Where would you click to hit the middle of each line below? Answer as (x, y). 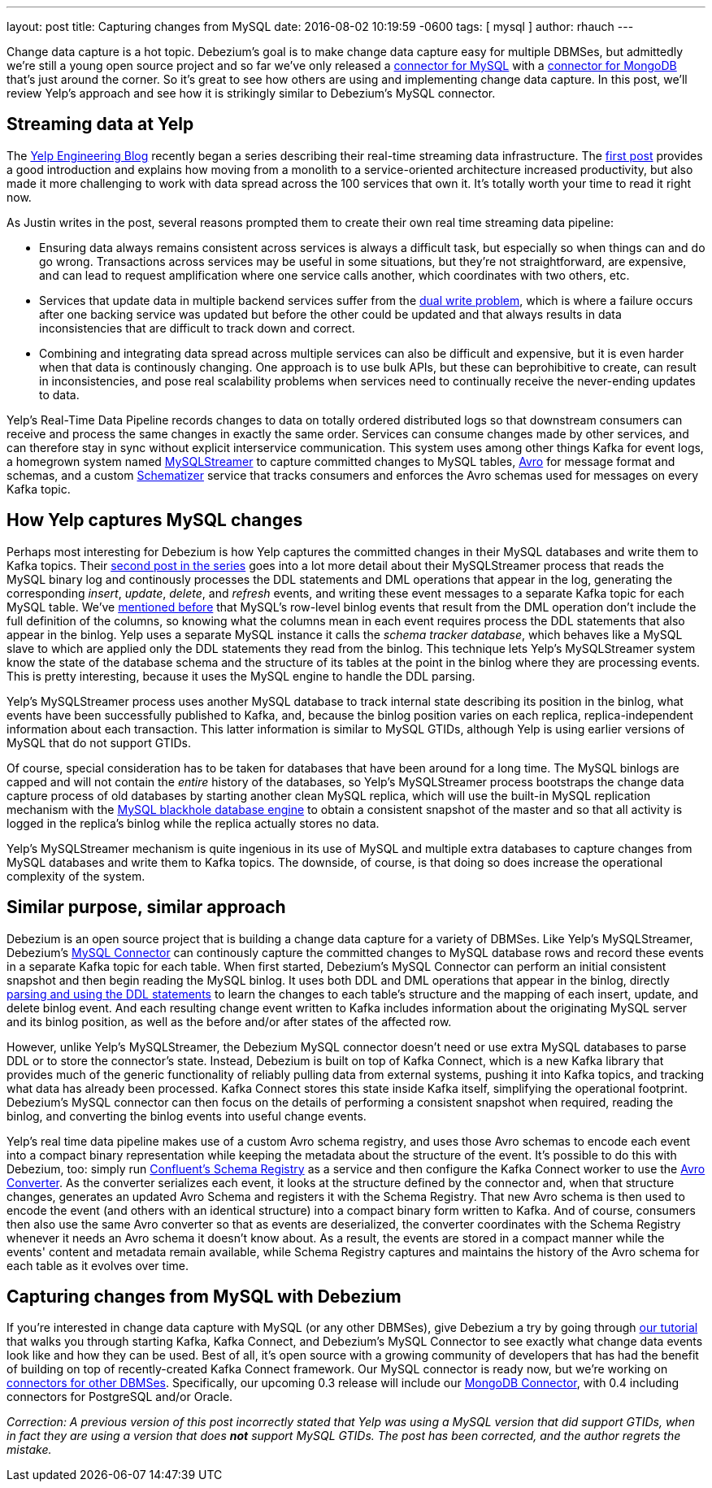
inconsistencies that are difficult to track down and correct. (197, 328)
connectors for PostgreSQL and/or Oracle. (120, 1397)
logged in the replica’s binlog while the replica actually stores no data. (193, 823)
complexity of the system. (76, 876)
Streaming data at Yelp (100, 124)
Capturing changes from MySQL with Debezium (204, 1296)
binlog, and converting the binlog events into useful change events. (187, 1116)
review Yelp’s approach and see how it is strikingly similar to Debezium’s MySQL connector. (251, 93)
